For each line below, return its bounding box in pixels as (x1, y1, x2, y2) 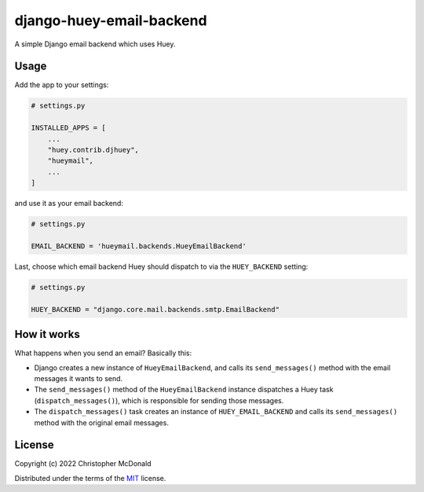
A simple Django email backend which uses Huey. (14, 39, 176, 49)
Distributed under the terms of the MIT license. (14, 473, 166, 483)
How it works (14, 328, 80, 341)
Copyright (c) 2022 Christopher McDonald (14, 459, 152, 468)
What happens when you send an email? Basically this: (14, 348, 192, 358)
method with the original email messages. (34, 417, 169, 428)
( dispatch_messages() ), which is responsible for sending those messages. (34, 395, 284, 405)
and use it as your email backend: (14, 199, 123, 208)
